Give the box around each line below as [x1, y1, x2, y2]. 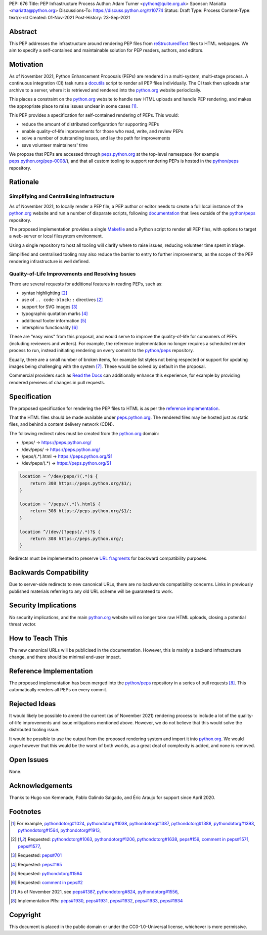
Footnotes [9, 807, 42, 816]
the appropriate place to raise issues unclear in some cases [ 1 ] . [9, 103, 138, 109]
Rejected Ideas [9, 700, 56, 708]
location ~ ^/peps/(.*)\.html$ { [19, 501, 101, 507]
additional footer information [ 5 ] [21, 317, 87, 323]
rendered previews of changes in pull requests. [9, 379, 106, 385]
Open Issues [9, 756, 49, 764]
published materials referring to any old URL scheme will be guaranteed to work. [9, 588, 173, 594]
